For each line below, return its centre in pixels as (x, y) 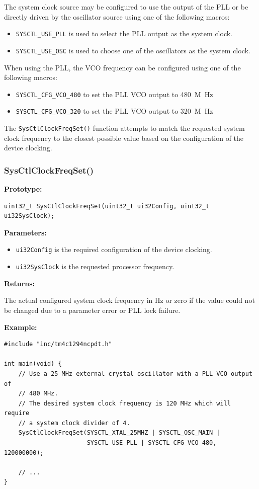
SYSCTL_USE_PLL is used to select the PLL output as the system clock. (124, 33)
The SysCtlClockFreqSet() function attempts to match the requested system (124, 128)
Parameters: (25, 232)
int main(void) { (33, 364)
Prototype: (23, 189)
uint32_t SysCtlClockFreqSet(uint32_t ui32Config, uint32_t (107, 206)
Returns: (20, 283)
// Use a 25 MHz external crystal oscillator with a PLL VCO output (135, 374)
